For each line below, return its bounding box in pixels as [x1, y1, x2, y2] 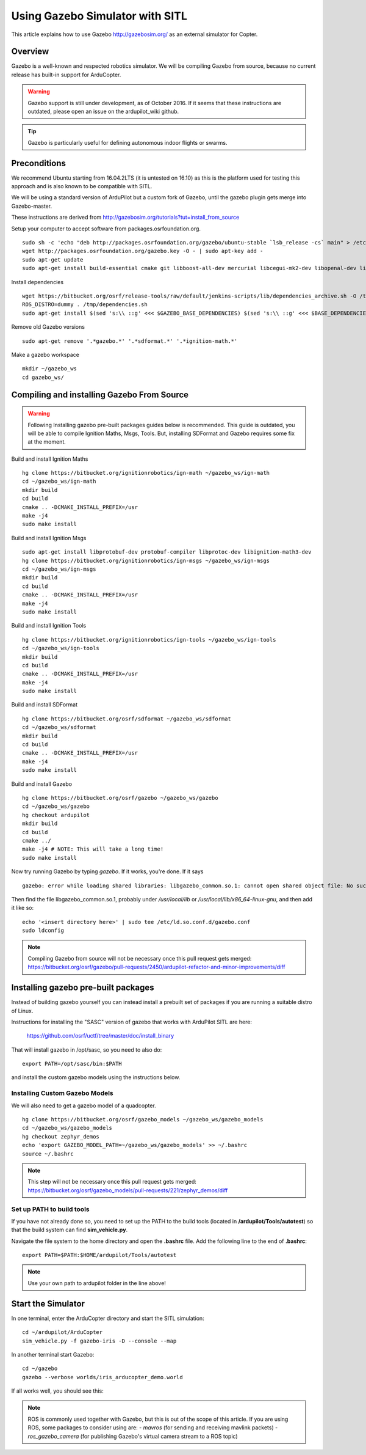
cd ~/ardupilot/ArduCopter [22, 1329, 103, 1336]
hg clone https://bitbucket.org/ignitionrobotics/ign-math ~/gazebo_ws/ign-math [22, 469, 270, 477]
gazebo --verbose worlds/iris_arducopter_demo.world [22, 1374, 183, 1380]
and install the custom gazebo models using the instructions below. [11, 1074, 181, 1081]
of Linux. [11, 1007, 34, 1014]
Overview [11, 46, 49, 57]
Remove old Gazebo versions [11, 323, 85, 331]
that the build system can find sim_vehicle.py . [11, 1226, 128, 1234]
